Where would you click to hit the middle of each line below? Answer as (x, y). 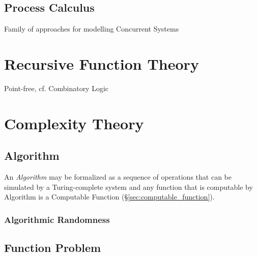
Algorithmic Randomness (57, 219)
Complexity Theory (74, 123)
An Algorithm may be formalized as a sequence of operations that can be (118, 177)
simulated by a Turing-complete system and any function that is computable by (128, 187)
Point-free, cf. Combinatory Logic (56, 88)
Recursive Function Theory (102, 63)
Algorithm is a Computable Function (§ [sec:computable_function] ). (109, 197)
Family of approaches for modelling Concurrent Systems (92, 29)
